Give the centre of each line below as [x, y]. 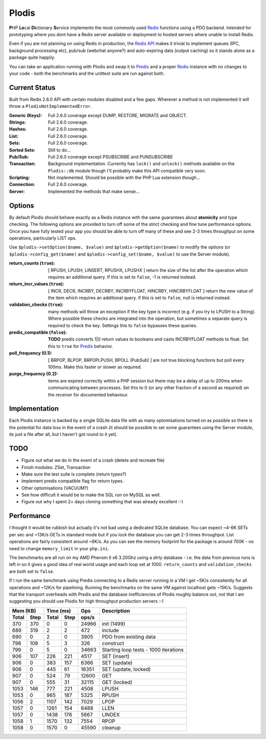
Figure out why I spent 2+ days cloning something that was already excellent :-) [102, 502]
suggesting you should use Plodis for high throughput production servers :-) [86, 601]
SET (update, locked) [126, 669]
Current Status [32, 87]
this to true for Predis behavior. [81, 346]
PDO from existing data [129, 637]
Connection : [22, 184]
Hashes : [18, 129]
